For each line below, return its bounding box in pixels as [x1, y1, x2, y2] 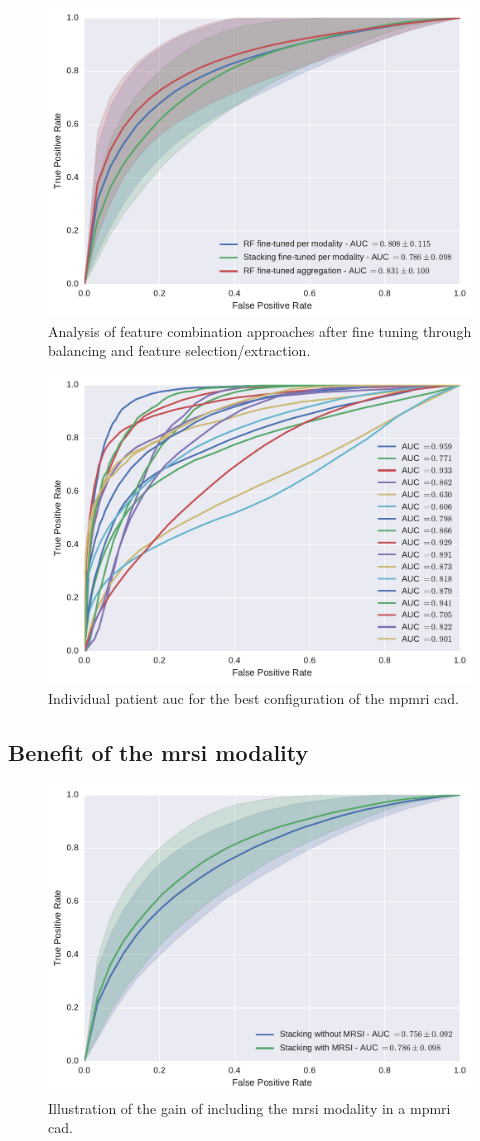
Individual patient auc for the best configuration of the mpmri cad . [48, 687, 459, 708]
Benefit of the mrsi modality [8, 736, 309, 767]
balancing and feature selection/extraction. [48, 340, 311, 361]
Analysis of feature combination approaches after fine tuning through [48, 320, 472, 341]
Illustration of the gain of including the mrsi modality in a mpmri [48, 1097, 451, 1118]
